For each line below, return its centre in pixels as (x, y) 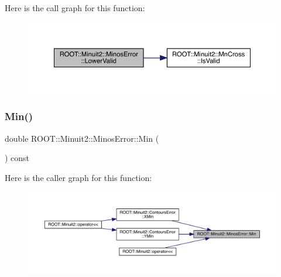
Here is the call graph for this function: (75, 8)
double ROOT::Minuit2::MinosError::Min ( (82, 138)
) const (17, 158)
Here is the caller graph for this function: (78, 177)
